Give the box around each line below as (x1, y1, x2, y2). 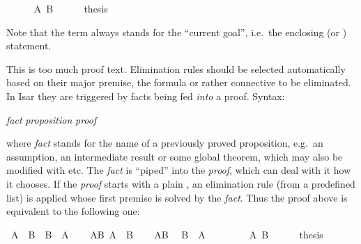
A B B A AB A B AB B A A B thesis (10, 227, 323, 241)
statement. (6, 38, 52, 53)
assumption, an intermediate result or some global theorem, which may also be (6, 149, 343, 163)
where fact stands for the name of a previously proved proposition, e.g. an (6, 136, 323, 150)
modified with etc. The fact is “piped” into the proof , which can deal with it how (6, 163, 351, 177)
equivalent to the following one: (6, 204, 140, 218)
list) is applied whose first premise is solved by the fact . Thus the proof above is (6, 190, 348, 204)
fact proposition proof (6, 112, 97, 127)
